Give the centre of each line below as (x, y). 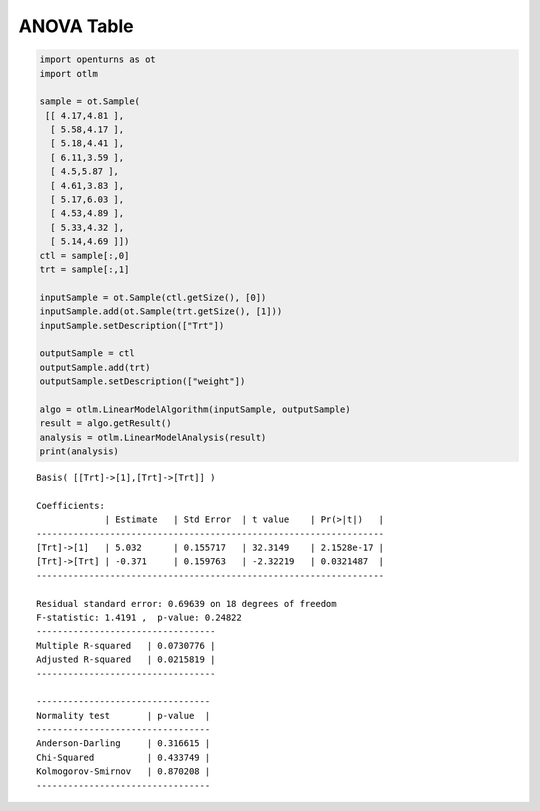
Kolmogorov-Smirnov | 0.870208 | (123, 771)
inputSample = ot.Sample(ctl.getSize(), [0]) (153, 297)
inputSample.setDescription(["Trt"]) (132, 325)
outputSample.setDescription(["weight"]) (142, 381)
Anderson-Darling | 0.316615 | (123, 743)
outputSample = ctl (87, 353)
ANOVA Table (76, 26)
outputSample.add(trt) (95, 367)
